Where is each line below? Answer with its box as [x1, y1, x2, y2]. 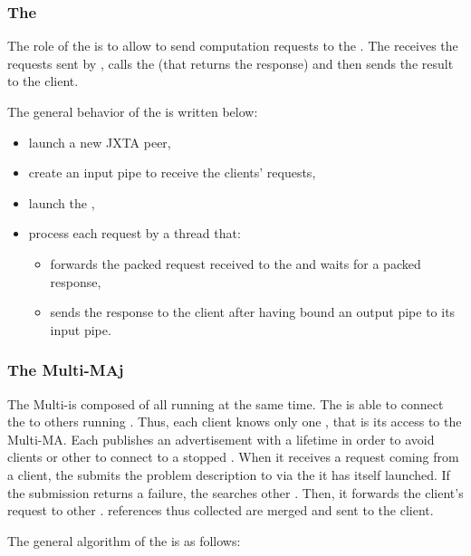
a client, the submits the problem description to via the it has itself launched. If [7, 465, 450, 484]
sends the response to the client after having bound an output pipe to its [50, 302, 456, 321]
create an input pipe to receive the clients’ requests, [28, 163, 316, 182]
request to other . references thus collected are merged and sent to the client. [7, 501, 434, 520]
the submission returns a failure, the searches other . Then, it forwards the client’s [7, 483, 464, 502]
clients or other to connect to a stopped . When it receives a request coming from [7, 447, 459, 466]
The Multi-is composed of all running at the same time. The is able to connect [7, 394, 444, 413]
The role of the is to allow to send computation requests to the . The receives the [7, 36, 458, 55]
